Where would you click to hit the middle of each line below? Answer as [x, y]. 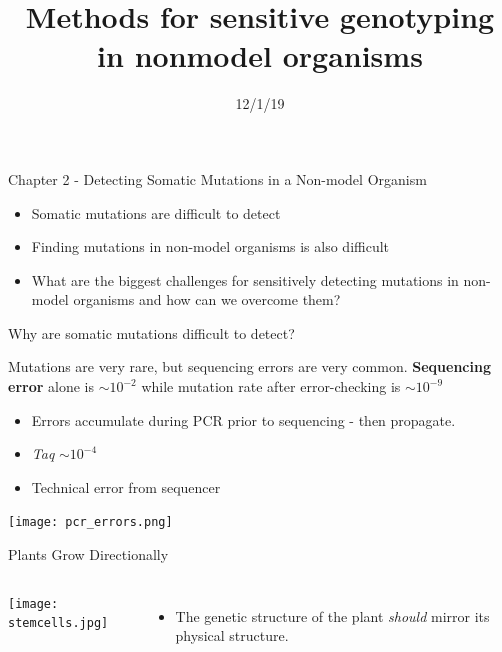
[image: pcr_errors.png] [90, 522]
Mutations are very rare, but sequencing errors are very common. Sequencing [249, 366]
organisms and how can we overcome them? [207, 299]
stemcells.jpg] [58, 623]
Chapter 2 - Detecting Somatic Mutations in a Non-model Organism [217, 178]
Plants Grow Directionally [88, 554]
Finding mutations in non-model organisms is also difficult [210, 246]
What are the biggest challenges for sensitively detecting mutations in [245, 279]
